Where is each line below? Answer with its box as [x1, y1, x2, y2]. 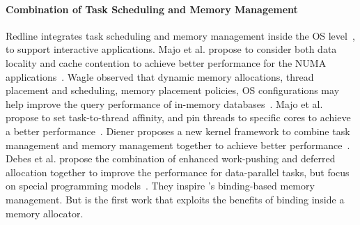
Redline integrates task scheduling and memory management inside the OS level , [6, 28, 355, 42]
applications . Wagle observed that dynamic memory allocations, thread [6, 69, 314, 84]
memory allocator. [6, 205, 84, 220]
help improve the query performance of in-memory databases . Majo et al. [6, 96, 323, 111]
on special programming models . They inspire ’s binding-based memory [6, 178, 315, 193]
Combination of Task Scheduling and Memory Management [6, 1, 298, 16]
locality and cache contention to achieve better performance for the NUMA [6, 55, 327, 70]
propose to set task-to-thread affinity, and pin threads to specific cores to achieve [6, 110, 351, 125]
